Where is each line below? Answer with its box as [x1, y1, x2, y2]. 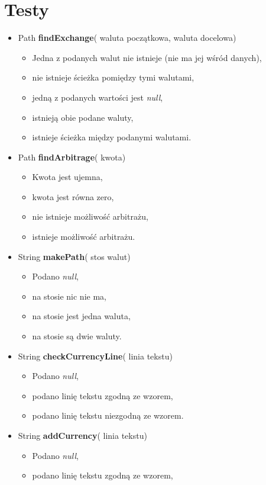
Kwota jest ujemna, [32, 171, 103, 183]
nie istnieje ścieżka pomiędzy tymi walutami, [32, 71, 194, 83]
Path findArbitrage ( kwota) [18, 150, 126, 163]
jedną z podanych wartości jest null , [32, 91, 163, 103]
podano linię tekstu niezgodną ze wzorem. [32, 409, 184, 422]
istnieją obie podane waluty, [32, 111, 134, 123]
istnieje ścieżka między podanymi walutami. [32, 131, 192, 143]
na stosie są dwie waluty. [32, 330, 122, 342]
